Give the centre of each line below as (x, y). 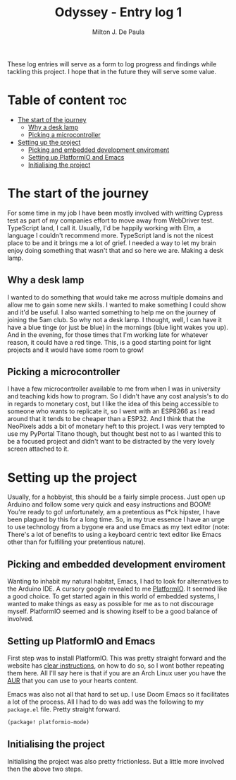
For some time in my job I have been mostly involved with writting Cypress (115, 213)
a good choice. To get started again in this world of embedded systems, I (113, 596)
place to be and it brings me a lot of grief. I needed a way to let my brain (112, 243)
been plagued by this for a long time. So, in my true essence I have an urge (116, 519)
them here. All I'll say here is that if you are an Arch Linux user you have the (117, 673)
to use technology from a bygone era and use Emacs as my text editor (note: (118, 527)
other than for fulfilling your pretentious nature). (76, 542)
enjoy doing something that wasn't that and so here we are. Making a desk (116, 250)
